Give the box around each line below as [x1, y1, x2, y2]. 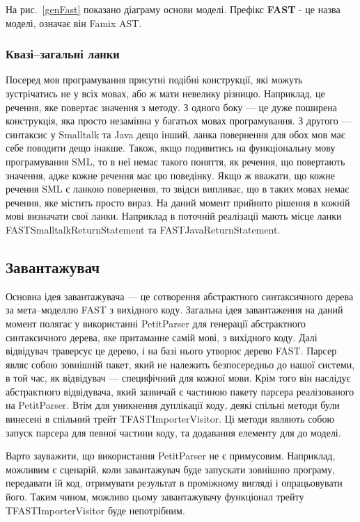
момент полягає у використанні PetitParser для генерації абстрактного [6, 316, 306, 330]
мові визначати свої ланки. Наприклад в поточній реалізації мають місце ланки [6, 209, 342, 223]
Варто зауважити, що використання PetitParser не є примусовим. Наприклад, [6, 448, 336, 463]
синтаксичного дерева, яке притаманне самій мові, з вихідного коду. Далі [6, 329, 318, 344]
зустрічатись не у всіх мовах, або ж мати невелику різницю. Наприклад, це [6, 86, 325, 100]
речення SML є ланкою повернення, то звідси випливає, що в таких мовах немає [6, 181, 350, 196]
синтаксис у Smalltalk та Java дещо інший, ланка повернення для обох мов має [6, 127, 345, 141]
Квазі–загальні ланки [6, 45, 120, 63]
